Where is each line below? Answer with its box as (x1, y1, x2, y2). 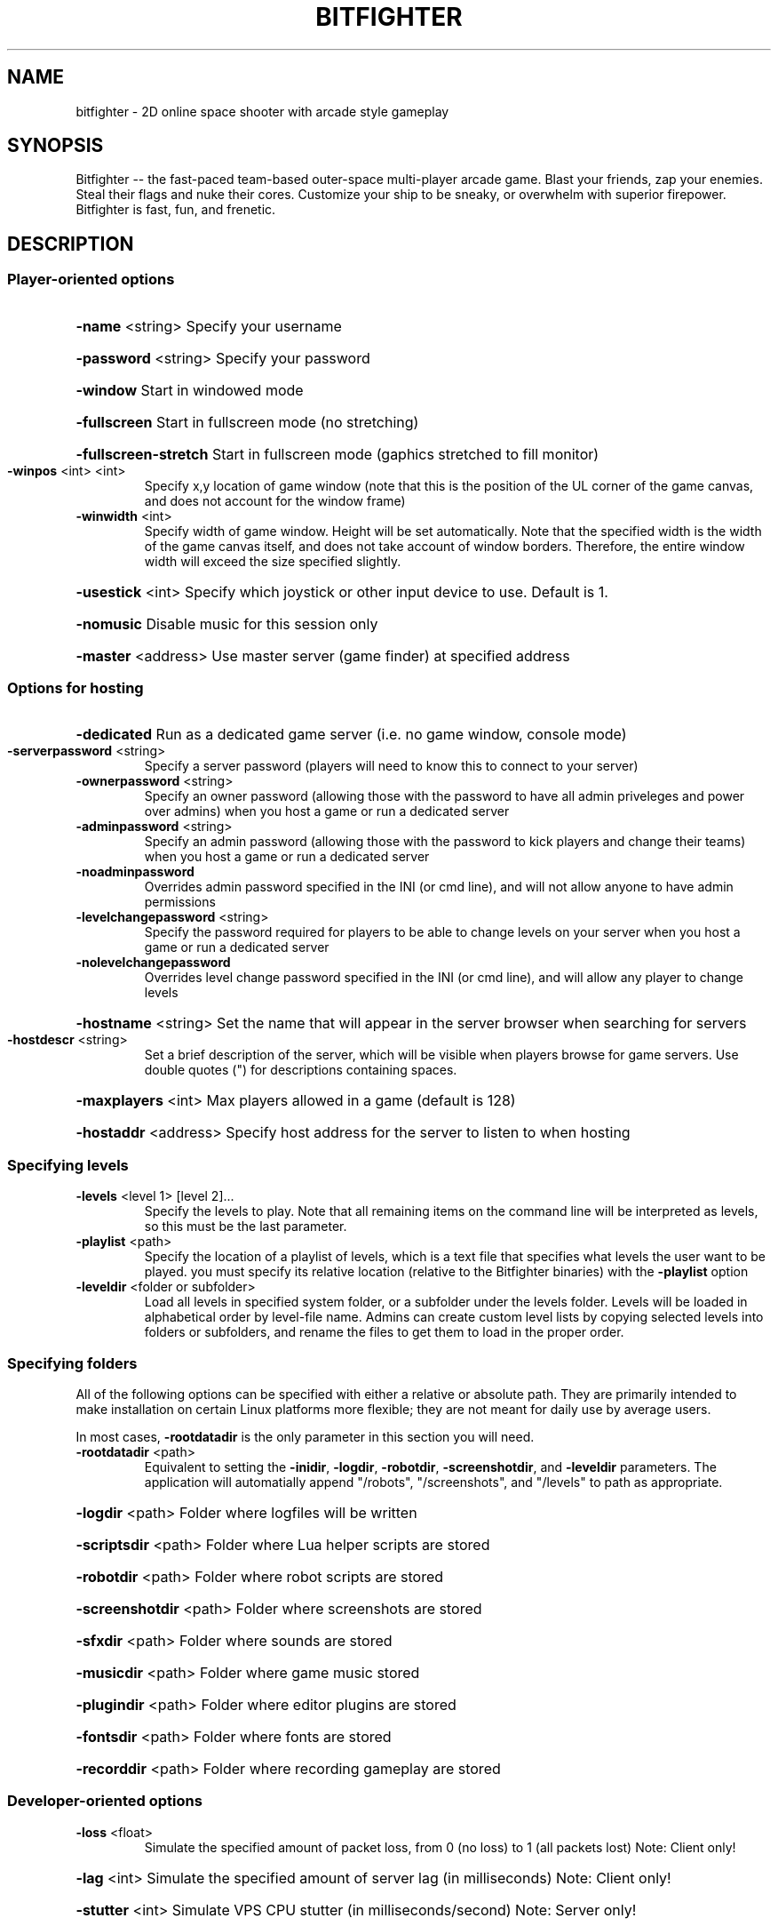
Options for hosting (7, 679, 144, 698)
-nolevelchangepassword (75, 955, 231, 971)
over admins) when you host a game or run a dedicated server (144, 803, 510, 819)
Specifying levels (7, 1155, 129, 1174)
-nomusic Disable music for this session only (75, 614, 378, 633)
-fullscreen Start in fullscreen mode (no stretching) (75, 412, 419, 431)
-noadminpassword (75, 864, 194, 880)
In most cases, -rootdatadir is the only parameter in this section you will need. (75, 1428, 535, 1444)
